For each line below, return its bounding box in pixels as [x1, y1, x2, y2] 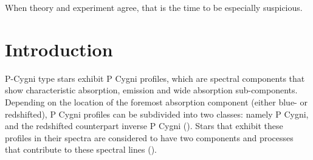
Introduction [5, 36, 113, 61]
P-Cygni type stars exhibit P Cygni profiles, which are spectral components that [5, 72, 305, 84]
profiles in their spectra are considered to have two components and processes [5, 131, 294, 144]
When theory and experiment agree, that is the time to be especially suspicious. [5, 1, 303, 13]
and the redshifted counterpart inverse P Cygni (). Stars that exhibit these [5, 119, 283, 132]
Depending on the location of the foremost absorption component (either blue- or [5, 95, 308, 108]
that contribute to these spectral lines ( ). [5, 143, 157, 156]
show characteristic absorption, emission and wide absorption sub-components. [5, 84, 298, 96]
